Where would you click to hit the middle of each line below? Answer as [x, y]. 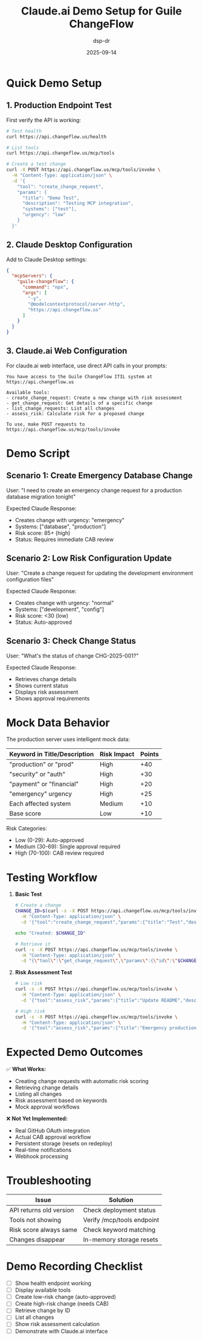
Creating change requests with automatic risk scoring [82, 1081]
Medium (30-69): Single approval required [68, 847]
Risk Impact [117, 754]
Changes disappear [37, 1240]
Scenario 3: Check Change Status [71, 641]
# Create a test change [36, 164]
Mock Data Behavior [58, 723]
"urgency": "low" [44, 215]
